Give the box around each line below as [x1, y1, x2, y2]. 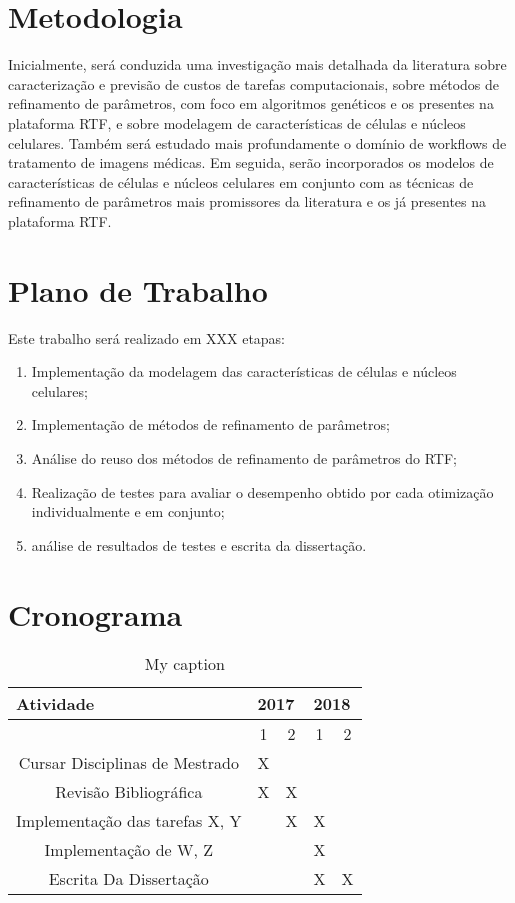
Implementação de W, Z [44, 838, 213, 862]
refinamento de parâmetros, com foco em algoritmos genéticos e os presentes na [8, 93, 494, 114]
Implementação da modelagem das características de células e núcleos [31, 361, 457, 382]
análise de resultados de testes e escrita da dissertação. [31, 534, 367, 555]
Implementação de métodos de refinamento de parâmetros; [31, 414, 390, 435]
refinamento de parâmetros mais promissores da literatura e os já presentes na [8, 191, 487, 212]
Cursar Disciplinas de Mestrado [18, 751, 239, 775]
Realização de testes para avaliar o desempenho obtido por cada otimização [31, 481, 494, 502]
